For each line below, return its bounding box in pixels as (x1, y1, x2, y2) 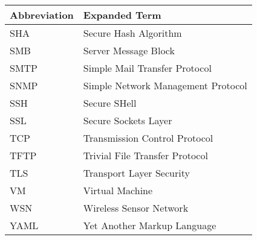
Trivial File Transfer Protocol (83, 148, 208, 162)
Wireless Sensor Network (83, 201, 189, 215)
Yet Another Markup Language (83, 218, 216, 232)
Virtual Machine (83, 183, 153, 197)
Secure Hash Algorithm (83, 26, 182, 40)
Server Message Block (83, 43, 175, 57)
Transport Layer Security (83, 166, 190, 180)
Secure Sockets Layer (83, 113, 172, 127)
